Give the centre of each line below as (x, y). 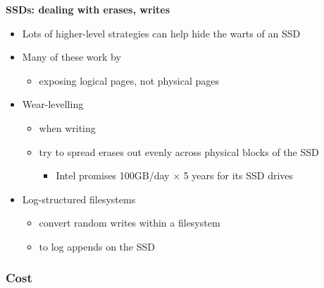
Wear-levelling (53, 104)
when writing (67, 127)
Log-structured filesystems (79, 199)
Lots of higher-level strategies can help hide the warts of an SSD (161, 33)
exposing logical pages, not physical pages (129, 80)
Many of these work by (71, 57)
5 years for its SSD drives (238, 175)
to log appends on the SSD (97, 246)
